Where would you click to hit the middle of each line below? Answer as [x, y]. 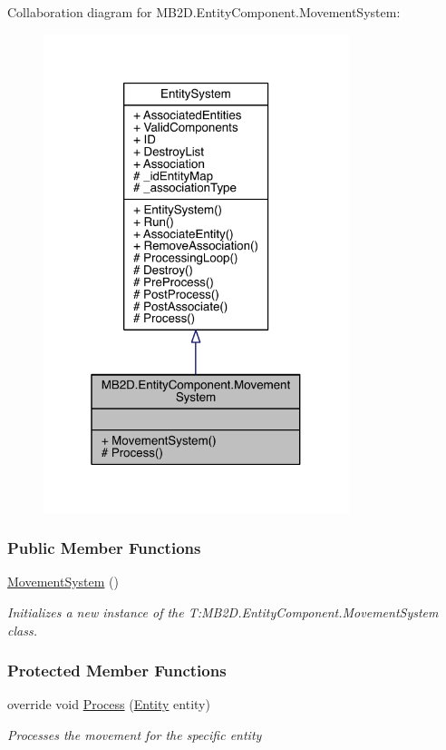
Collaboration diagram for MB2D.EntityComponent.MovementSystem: [204, 12]
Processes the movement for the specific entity [135, 735]
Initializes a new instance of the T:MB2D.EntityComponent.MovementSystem [223, 612]
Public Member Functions [104, 548]
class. [22, 630]
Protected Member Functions [117, 671]
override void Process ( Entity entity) [109, 704]
